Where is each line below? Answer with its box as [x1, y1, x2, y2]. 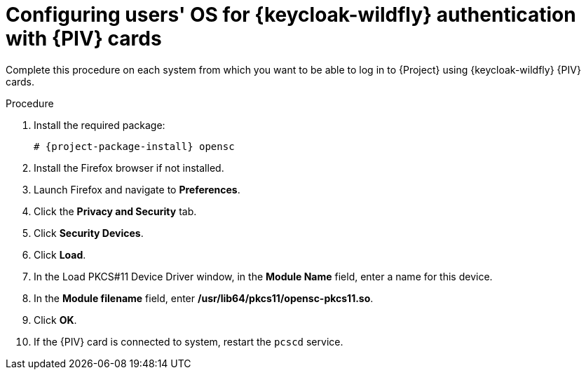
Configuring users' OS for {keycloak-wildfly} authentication [6, 3, 576, 27]
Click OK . [34, 313, 77, 326]
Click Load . [34, 248, 86, 261]
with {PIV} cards [6, 27, 162, 50]
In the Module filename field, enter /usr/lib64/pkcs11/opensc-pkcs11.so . [34, 292, 374, 304]
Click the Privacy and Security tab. [34, 205, 197, 217]
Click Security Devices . [34, 226, 144, 239]
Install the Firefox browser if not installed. [34, 161, 224, 174]
